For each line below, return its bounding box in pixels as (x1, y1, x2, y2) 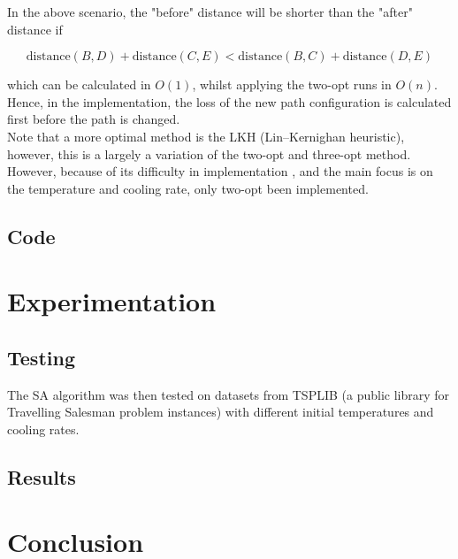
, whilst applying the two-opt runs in (192, 75, 392, 94)
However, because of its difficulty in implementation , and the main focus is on (7, 162, 433, 180)
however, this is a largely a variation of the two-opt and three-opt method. (7, 144, 411, 163)
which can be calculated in (7, 75, 151, 94)
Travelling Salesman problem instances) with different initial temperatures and (7, 402, 434, 421)
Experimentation (7, 283, 217, 319)
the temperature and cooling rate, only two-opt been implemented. (7, 179, 369, 197)
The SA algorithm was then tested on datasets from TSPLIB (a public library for (7, 385, 450, 403)
